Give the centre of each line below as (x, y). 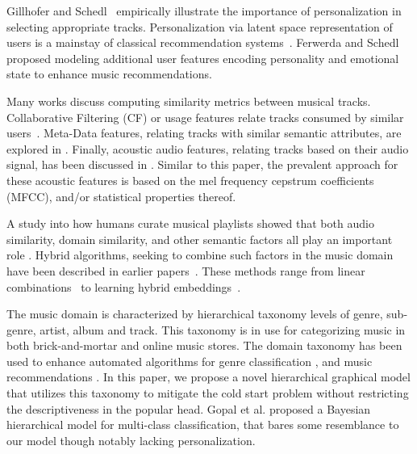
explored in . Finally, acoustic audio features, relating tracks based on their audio (208, 148)
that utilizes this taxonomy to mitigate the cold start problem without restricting (208, 393)
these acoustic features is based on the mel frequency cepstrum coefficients (190, 180)
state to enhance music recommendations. (109, 74)
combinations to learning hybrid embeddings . (124, 286)
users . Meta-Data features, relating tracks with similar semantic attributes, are (204, 133)
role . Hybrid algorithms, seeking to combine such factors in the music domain (200, 255)
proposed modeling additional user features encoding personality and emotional (203, 58)
